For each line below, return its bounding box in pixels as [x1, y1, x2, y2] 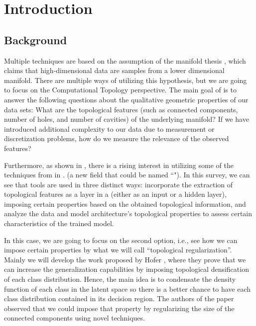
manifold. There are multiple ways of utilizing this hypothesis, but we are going [4, 75, 247, 85]
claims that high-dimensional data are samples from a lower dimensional [4, 65, 225, 76]
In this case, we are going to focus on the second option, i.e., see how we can [4, 235, 238, 245]
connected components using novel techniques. [4, 313, 145, 323]
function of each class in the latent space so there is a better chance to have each [4, 283, 251, 294]
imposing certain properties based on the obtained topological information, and [4, 198, 246, 209]
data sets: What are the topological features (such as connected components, [4, 104, 238, 114]
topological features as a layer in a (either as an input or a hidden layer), [4, 189, 227, 199]
